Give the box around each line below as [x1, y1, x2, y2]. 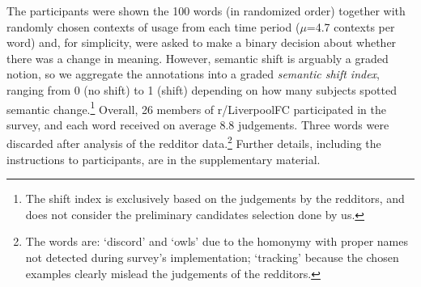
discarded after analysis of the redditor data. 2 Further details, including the [6, 133, 381, 152]
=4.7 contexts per [306, 18, 395, 35]
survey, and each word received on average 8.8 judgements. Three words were [6, 116, 389, 133]
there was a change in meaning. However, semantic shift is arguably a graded [6, 49, 389, 66]
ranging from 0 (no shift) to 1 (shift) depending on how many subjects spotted [6, 81, 397, 98]
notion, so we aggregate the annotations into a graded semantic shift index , [6, 65, 381, 82]
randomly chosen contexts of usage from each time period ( [6, 18, 300, 35]
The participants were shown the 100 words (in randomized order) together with [6, 2, 406, 19]
